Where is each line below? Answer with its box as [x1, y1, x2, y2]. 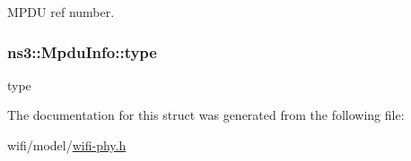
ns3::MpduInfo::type [7, 40, 157, 63]
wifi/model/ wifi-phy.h [7, 136, 127, 154]
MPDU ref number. [7, 3, 115, 21]
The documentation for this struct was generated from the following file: [7, 106, 405, 124]
